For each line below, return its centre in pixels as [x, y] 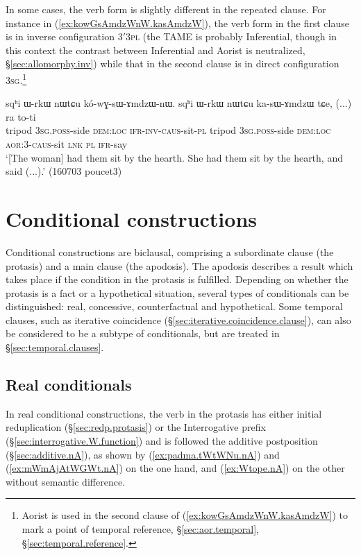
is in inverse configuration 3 [64, 36]
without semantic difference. [65, 481]
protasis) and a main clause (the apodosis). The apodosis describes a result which [179, 265]
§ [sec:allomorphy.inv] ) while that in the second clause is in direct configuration [173, 63]
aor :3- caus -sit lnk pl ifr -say [67, 144]
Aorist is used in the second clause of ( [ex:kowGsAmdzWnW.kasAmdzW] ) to [185, 515]
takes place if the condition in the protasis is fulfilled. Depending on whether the [177, 279]
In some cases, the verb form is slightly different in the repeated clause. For [166, 9]
